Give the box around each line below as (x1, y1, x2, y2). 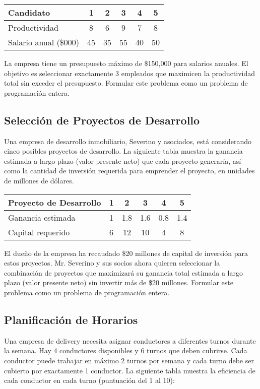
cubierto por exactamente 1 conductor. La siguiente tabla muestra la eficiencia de (4, 365, 255, 375)
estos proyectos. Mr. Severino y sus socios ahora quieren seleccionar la (4, 257, 220, 268)
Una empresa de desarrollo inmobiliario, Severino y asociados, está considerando (4, 136, 252, 146)
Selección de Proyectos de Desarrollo (4, 112, 200, 127)
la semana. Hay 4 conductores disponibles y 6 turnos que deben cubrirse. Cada (4, 345, 247, 356)
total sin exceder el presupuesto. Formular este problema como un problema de (4, 78, 248, 88)
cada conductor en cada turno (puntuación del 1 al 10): (4, 375, 175, 385)
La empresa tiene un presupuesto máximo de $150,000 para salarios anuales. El (4, 58, 248, 68)
